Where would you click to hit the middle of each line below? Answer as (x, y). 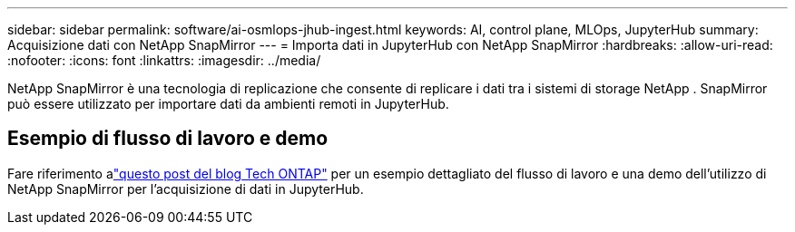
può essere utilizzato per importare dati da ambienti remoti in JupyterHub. (228, 104)
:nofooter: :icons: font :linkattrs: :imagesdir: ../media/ (164, 60)
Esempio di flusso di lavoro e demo (168, 139)
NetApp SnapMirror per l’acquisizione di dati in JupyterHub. (186, 188)
